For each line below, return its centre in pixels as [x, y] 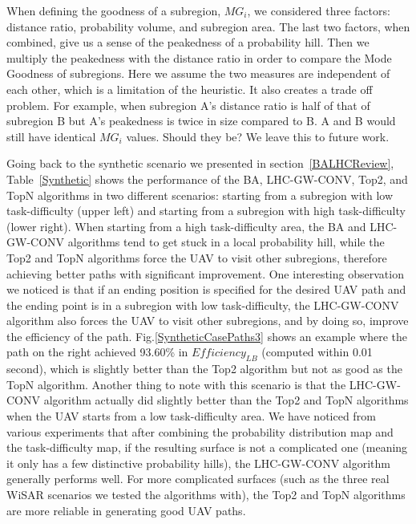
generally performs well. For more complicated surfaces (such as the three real [198, 479]
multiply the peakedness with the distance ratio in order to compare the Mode [199, 57]
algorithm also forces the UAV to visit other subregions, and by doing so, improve [208, 321]
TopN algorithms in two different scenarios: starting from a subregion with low [200, 195]
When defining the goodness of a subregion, [114, 10]
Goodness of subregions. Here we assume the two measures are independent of [198, 73]
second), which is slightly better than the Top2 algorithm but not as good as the [204, 369]
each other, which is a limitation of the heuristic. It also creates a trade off [190, 89]
